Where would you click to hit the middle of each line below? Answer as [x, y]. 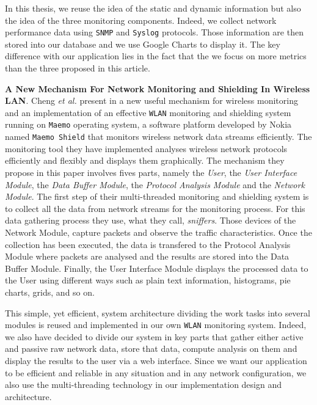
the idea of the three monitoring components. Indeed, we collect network [141, 20]
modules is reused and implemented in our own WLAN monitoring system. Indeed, [156, 325]
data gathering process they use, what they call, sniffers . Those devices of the [151, 220]
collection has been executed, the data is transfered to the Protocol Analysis [148, 244]
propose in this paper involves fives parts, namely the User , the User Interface [151, 172]
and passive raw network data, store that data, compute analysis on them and [151, 348]
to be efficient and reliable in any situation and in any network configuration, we [156, 372]
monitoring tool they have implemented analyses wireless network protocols [146, 148]
